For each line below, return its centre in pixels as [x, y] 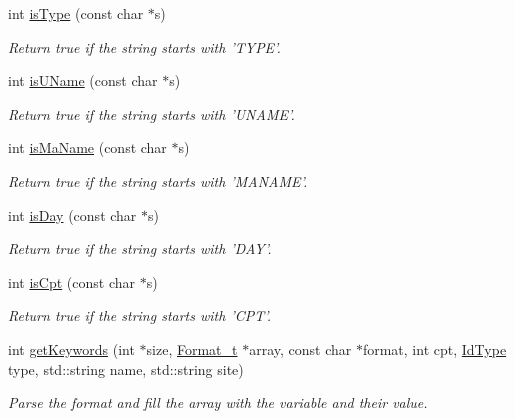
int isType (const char [76, 13]
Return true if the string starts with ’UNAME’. [151, 113]
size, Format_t [192, 348]
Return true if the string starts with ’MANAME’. [158, 180]
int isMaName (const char [87, 147]
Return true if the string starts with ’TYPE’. [144, 46]
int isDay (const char [72, 214]
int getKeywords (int [71, 348]
